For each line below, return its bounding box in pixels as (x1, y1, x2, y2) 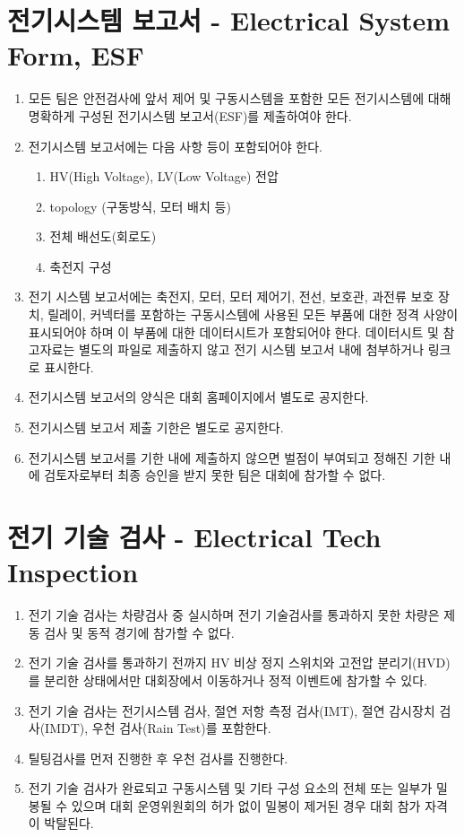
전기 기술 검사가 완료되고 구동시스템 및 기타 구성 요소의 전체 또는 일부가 (28, 779, 433, 798)
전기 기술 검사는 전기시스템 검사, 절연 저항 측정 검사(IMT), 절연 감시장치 (28, 701, 435, 719)
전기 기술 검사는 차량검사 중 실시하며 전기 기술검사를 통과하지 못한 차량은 (28, 606, 440, 624)
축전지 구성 (49, 257, 112, 275)
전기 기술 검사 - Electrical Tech (7, 519, 382, 554)
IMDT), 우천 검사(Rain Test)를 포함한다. (45, 719, 271, 737)
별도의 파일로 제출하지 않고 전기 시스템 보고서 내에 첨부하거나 (78, 340, 425, 359)
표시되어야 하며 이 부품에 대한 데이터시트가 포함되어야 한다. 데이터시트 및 (28, 322, 439, 341)
